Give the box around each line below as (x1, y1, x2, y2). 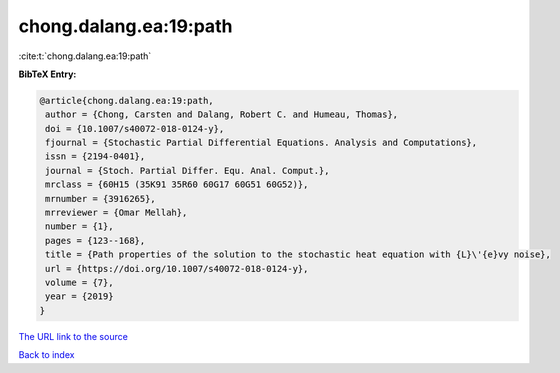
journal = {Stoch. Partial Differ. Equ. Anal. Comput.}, (45, 165, 330, 176)
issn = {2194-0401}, (45, 151, 146, 162)
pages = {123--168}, (45, 235, 146, 246)
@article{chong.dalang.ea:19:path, (39, 95, 214, 106)
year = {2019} (45, 291, 114, 302)
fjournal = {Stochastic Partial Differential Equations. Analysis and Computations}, (45, 137, 478, 149)
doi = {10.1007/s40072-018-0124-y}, (45, 123, 225, 134)
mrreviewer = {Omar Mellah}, (45, 207, 188, 219)
